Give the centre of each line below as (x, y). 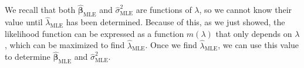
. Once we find (171, 45)
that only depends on (254, 33)
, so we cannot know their (246, 10)
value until (24, 22)
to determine (28, 57)
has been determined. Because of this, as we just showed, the (175, 22)
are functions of (164, 10)
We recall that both (40, 10)
